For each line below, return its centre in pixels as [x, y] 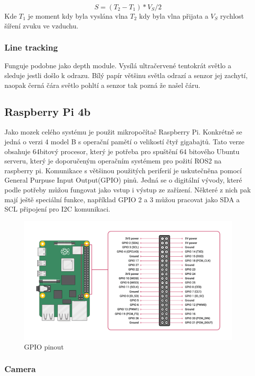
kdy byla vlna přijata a [174, 16]
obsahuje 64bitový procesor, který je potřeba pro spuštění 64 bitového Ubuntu [122, 151]
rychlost [232, 16]
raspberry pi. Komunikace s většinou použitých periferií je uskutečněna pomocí [123, 170]
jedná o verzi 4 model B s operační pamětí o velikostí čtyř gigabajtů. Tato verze [125, 141]
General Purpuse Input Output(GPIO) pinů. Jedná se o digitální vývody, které [123, 180]
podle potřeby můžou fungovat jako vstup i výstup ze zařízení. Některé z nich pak [128, 189]
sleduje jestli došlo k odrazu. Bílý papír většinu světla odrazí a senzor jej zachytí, [126, 75]
